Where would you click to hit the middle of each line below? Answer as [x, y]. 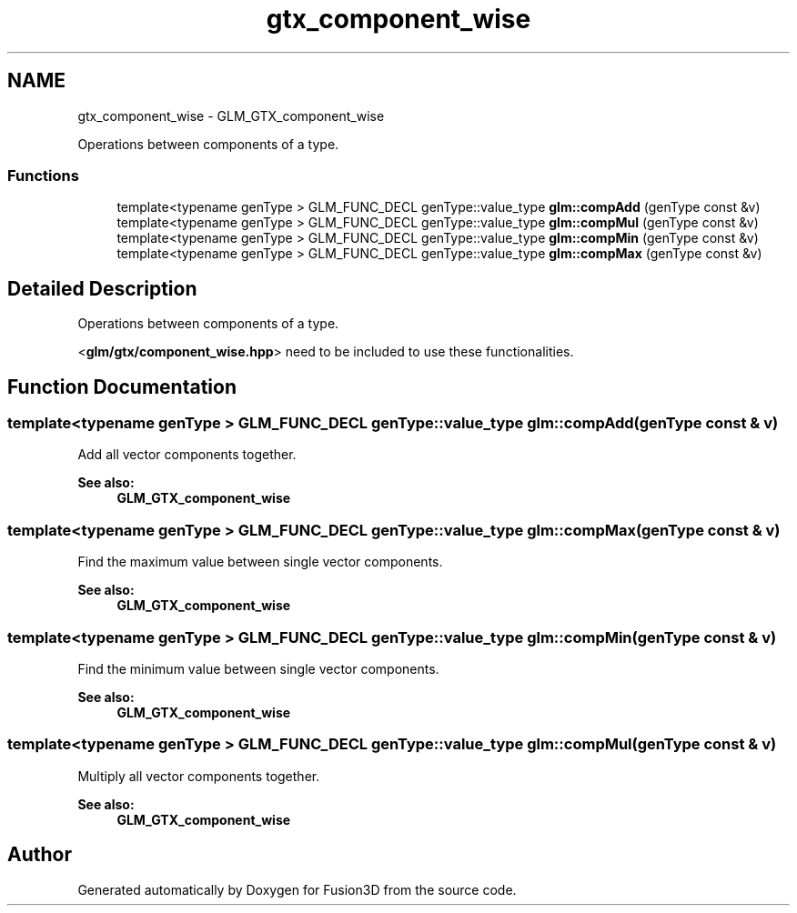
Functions [43, 175]
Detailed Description [102, 288]
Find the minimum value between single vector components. [258, 668]
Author [40, 855]
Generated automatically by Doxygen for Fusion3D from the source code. [297, 889]
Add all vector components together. [187, 455]
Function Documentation [122, 386]
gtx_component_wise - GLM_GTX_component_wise [231, 115]
